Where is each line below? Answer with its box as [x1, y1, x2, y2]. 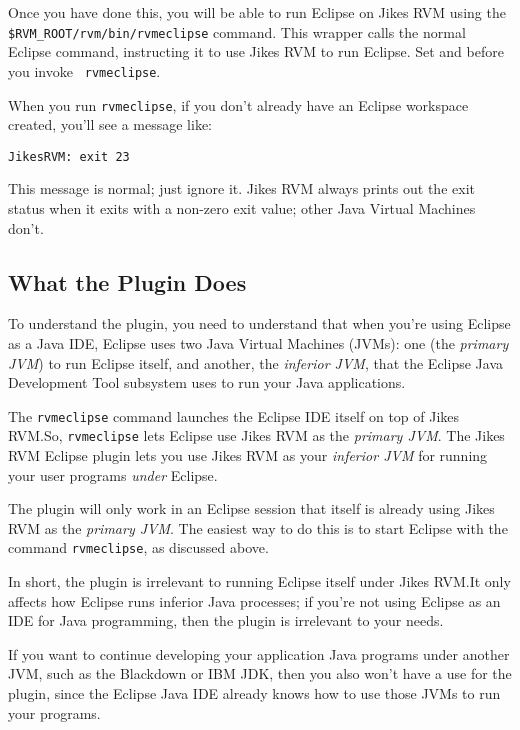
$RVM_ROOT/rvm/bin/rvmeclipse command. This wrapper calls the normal [8, 21, 466, 42]
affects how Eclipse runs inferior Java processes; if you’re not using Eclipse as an [8, 590, 501, 611]
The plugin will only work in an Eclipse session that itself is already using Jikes [8, 498, 495, 519]
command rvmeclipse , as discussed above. [8, 537, 269, 558]
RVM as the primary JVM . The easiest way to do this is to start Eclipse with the [8, 517, 508, 538]
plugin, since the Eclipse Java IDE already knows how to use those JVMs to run [8, 683, 501, 704]
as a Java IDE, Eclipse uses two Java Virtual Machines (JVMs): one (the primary [8, 332, 509, 353]
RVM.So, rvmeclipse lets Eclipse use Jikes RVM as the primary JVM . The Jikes [8, 425, 505, 446]
